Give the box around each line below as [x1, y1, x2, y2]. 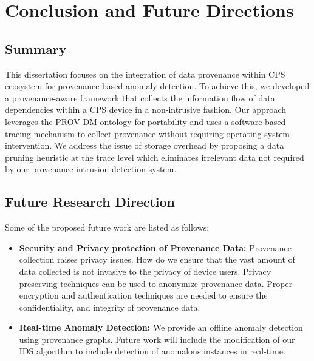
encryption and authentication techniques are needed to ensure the [19, 289, 268, 302]
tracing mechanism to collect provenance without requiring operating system [5, 127, 290, 140]
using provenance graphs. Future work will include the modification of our [19, 332, 295, 345]
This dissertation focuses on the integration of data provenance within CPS [5, 67, 285, 80]
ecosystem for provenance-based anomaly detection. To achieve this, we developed [5, 79, 310, 92]
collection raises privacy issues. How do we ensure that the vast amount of [19, 253, 295, 266]
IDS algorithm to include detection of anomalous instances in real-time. [19, 345, 285, 357]
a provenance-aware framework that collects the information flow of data [5, 91, 275, 104]
